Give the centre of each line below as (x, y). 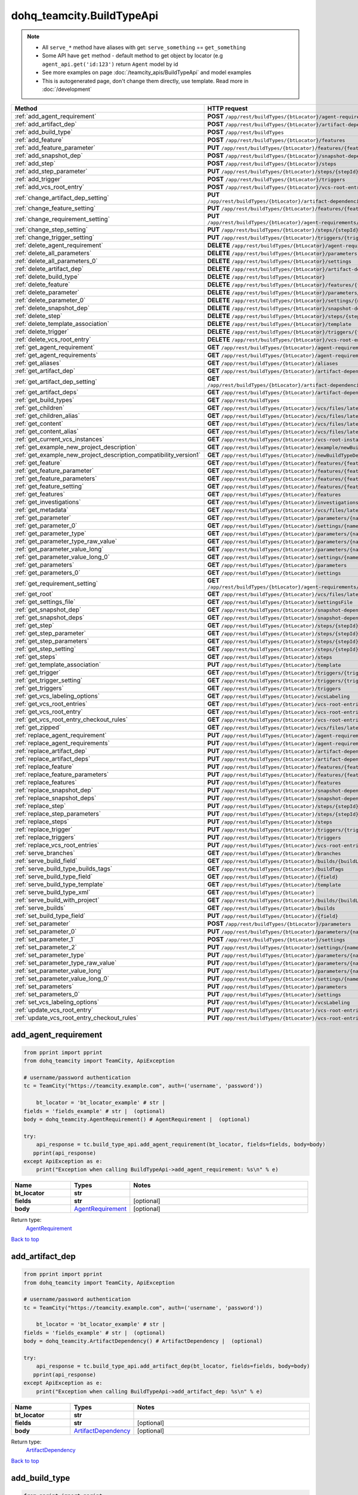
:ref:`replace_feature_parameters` (62, 774)
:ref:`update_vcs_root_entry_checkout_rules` (76, 1018)
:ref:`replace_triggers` (45, 837)
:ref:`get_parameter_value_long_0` (62, 557)
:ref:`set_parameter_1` (45, 939)
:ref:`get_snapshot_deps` (50, 618)
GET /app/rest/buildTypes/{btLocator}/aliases (273, 363)
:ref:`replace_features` (46, 782)
